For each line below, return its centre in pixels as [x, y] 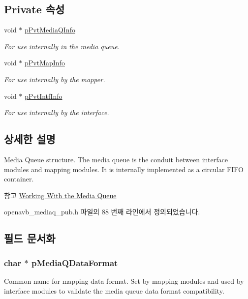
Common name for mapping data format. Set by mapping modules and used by [124, 281]
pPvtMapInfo [45, 63]
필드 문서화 [30, 238]
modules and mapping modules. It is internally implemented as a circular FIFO [124, 169]
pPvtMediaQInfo [50, 30]
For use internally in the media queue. [62, 46]
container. [19, 179]
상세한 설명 [30, 139]
